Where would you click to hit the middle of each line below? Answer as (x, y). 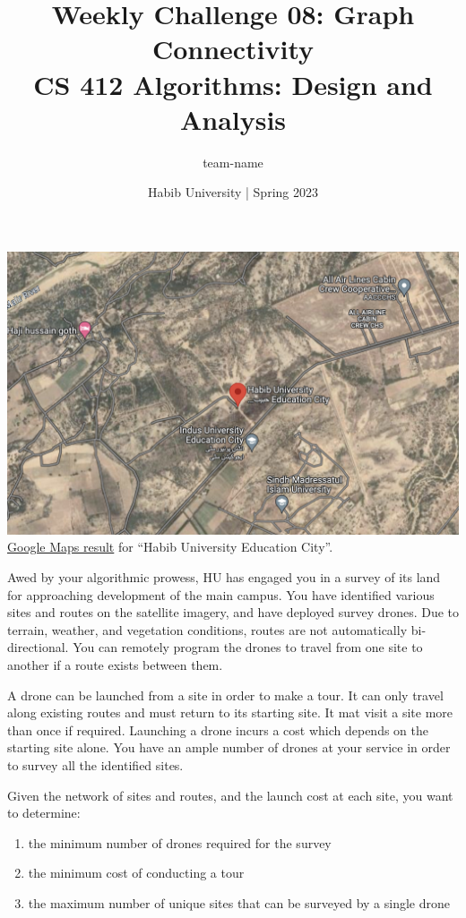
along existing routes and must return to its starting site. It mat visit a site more (230, 712)
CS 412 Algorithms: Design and (233, 84)
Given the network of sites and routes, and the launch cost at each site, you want (230, 795)
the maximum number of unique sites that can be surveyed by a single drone (239, 902)
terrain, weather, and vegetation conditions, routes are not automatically (207, 629)
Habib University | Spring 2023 (233, 192)
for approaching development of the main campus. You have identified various (221, 594)
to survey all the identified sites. (95, 764)
